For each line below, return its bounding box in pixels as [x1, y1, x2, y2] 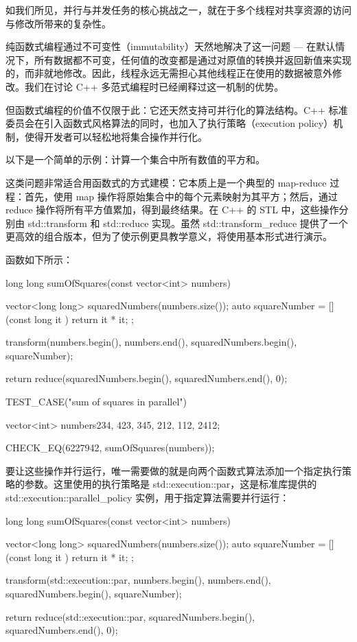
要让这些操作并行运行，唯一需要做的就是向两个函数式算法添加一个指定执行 [5, 463, 342, 477]
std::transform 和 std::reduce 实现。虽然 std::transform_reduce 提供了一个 [27, 215, 348, 230]
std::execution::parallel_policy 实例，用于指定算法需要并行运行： [5, 490, 290, 505]
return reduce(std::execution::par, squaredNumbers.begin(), [5, 609, 255, 623]
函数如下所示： [5, 252, 73, 266]
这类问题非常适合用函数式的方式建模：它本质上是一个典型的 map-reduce [5, 175, 327, 189]
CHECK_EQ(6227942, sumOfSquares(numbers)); [5, 440, 215, 455]
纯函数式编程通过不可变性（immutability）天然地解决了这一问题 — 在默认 [5, 39, 336, 53]
